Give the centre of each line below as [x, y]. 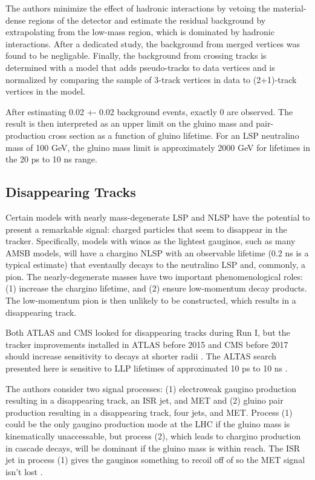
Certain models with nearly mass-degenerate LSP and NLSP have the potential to [158, 217]
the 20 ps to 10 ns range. [51, 159]
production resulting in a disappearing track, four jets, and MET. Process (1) [149, 412]
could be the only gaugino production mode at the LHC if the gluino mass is [148, 424]
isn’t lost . [24, 471]
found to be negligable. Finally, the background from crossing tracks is [136, 55]
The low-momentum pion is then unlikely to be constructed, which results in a [151, 300]
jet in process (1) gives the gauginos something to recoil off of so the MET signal [155, 460]
